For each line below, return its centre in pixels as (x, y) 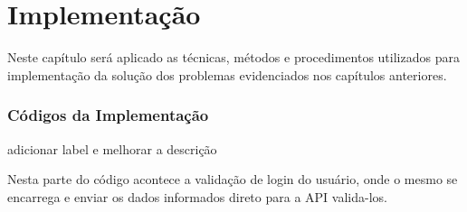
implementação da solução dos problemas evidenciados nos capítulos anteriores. (227, 74)
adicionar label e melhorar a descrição (112, 148)
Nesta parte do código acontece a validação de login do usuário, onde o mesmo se (233, 179)
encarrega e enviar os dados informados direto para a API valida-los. (197, 196)
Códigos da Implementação (108, 115)
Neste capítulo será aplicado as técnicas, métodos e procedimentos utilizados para (233, 57)
